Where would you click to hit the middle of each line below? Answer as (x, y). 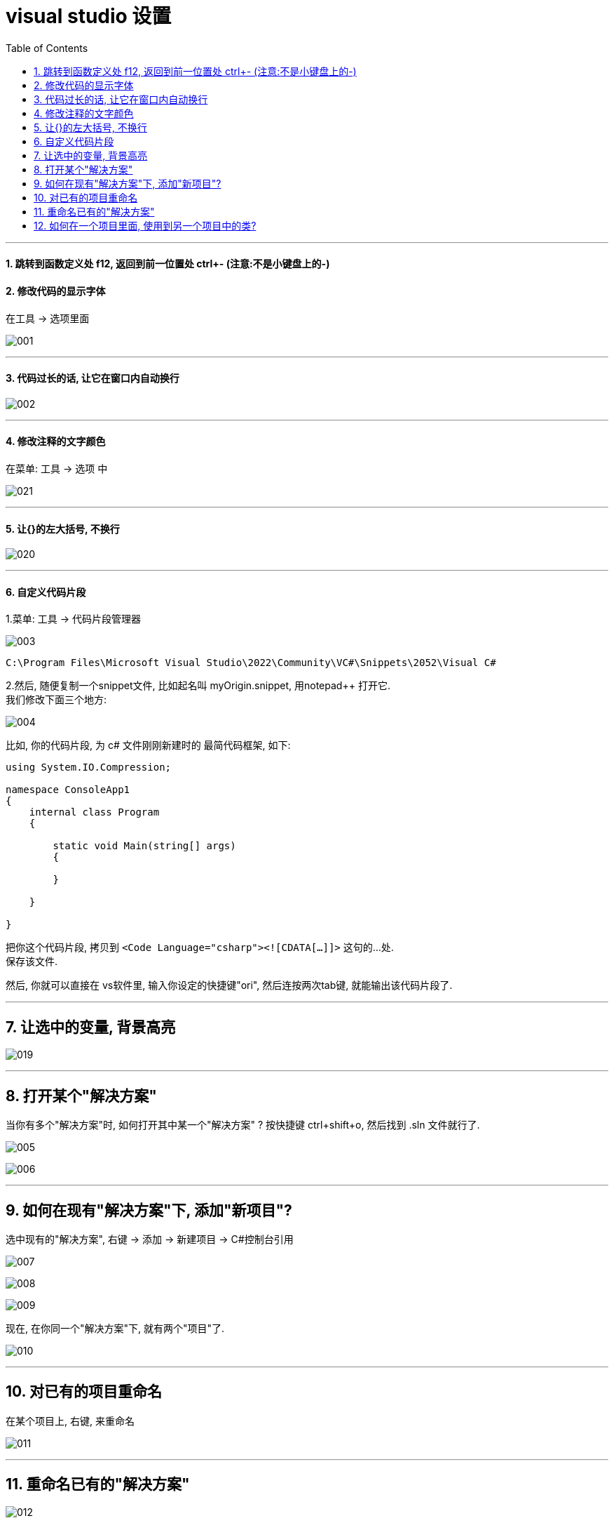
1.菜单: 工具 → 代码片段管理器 (73, 619)
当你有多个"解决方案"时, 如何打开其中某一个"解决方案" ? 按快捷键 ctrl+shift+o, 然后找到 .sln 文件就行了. (243, 1125)
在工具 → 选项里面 (48, 318)
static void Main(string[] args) (144, 846)
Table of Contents (47, 48)
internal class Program (94, 812)
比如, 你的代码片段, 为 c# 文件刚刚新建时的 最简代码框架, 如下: (148, 745)
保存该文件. (32, 962)
